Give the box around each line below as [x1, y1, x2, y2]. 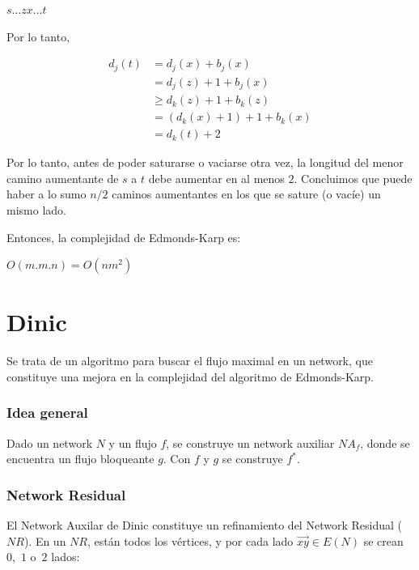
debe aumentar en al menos [148, 169, 285, 186]
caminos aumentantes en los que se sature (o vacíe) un [112, 185, 381, 202]
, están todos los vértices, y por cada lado [87, 532, 294, 549]
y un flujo [108, 434, 157, 451]
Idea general [6, 402, 88, 423]
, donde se [360, 434, 410, 451]
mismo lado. [6, 202, 66, 219]
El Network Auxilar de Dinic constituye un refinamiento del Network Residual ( [6, 517, 402, 534]
